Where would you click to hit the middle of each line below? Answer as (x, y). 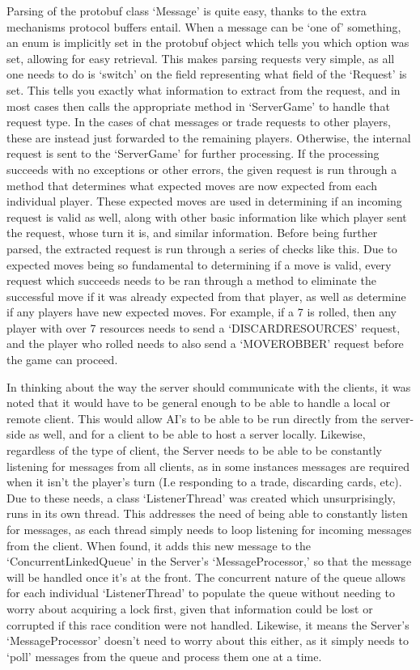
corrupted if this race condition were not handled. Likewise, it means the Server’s (208, 624)
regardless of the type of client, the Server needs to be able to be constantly (194, 450)
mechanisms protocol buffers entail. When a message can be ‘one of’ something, (204, 26)
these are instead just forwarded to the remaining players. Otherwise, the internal (209, 137)
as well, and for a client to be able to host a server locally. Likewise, (197, 434)
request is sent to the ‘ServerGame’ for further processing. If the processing (193, 153)
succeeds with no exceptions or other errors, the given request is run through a (202, 169)
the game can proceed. (62, 360)
